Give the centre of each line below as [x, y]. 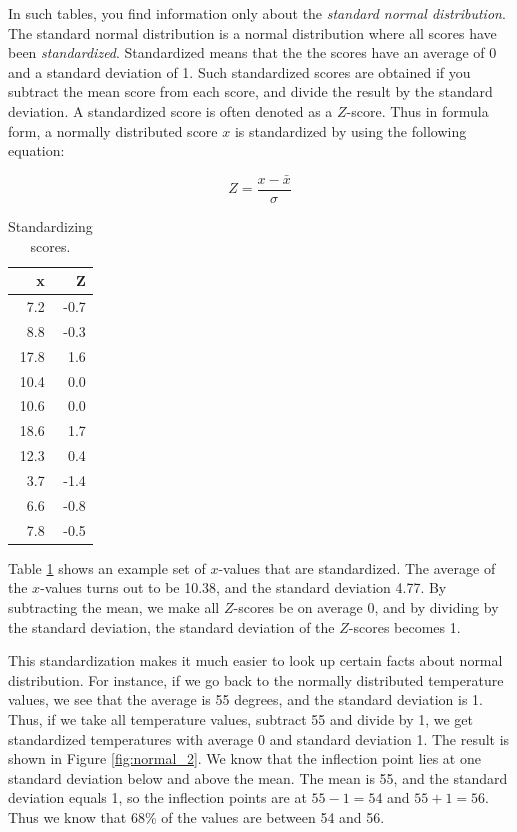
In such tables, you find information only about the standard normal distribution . [257, 13]
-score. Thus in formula [417, 110]
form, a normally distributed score [113, 130]
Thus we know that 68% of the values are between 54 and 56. [196, 816]
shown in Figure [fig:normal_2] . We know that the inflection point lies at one [244, 758]
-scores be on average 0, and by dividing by [366, 606]
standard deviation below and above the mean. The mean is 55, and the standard [258, 777]
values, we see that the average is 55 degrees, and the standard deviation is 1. [245, 699]
